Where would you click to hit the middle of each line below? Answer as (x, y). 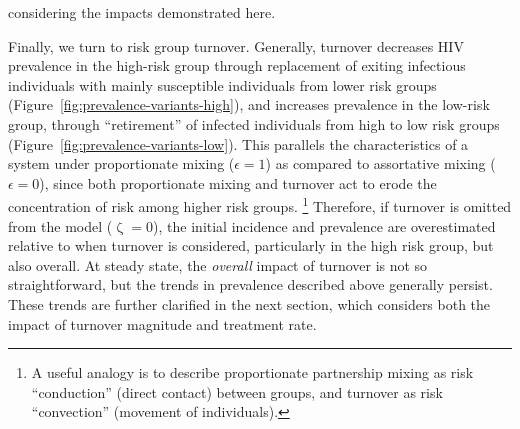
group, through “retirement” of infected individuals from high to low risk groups (254, 123)
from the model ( (60, 225)
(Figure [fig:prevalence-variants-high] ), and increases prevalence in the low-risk (249, 104)
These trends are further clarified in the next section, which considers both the (249, 303)
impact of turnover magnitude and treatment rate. (162, 323)
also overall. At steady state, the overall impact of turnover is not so (218, 264)
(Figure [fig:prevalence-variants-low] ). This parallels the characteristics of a (238, 143)
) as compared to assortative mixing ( (380, 163)
